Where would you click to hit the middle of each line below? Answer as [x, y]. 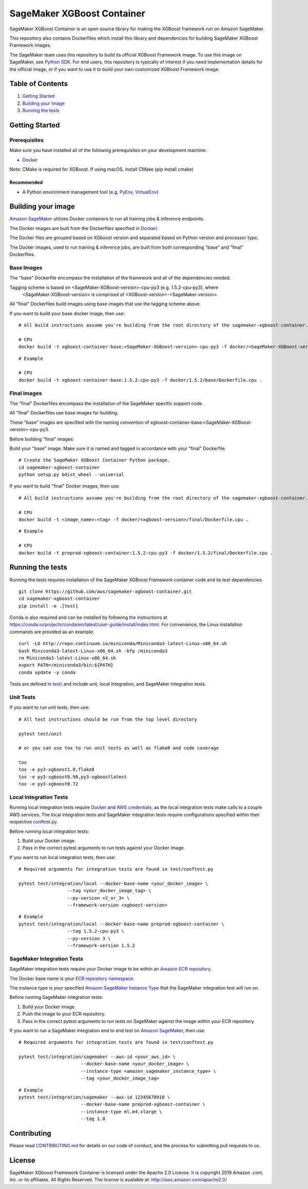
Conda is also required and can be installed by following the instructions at [89, 617]
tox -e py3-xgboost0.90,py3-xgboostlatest [73, 777]
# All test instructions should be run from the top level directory [108, 719]
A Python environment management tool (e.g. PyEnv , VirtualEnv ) [90, 192]
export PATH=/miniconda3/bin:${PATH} [66, 665]
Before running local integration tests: [49, 831]
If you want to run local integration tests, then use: [63, 857]
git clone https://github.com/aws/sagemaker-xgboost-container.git [105, 591]
